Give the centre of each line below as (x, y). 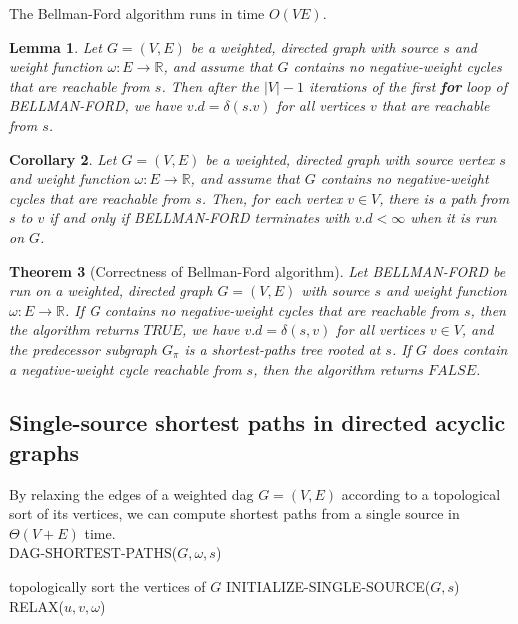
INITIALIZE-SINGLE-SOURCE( (328, 586)
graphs (44, 451)
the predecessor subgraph (83, 348)
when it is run (453, 217)
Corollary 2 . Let (63, 158)
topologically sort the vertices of (107, 586)
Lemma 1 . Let (55, 46)
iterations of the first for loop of (408, 85)
